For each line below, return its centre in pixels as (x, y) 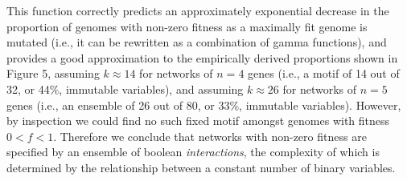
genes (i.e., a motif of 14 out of (324, 73)
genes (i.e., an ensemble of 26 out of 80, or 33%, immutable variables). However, (204, 105)
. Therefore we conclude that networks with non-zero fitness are (210, 136)
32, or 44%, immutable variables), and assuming (125, 88)
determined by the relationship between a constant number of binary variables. (201, 167)
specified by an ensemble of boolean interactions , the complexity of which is (193, 152)
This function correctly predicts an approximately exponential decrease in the (198, 10)
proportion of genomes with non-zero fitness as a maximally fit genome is (187, 26)
